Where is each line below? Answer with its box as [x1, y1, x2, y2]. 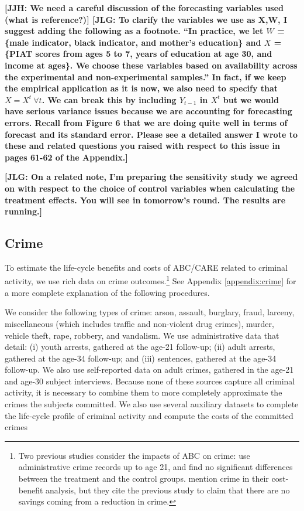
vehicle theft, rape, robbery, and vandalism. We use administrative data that [5, 329, 279, 341]
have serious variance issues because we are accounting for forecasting [5, 105, 292, 117]
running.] [5, 205, 42, 217]
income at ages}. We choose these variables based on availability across [5, 59, 298, 71]
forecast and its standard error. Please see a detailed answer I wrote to [5, 128, 298, 140]
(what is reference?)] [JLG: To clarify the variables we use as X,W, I [5, 13, 288, 25]
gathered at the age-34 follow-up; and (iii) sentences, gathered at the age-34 [5, 352, 277, 364]
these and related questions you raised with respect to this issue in [5, 139, 280, 152]
